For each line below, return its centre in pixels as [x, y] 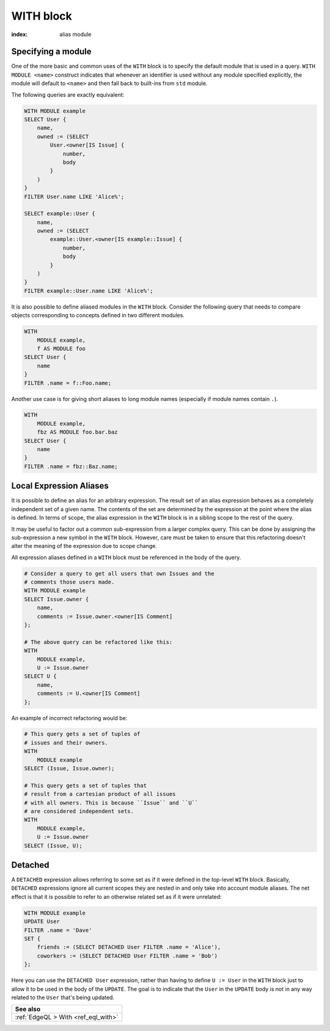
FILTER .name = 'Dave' [58, 930]
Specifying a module [51, 52]
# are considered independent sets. [79, 811]
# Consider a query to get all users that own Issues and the [119, 573]
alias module [75, 34]
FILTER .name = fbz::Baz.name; [71, 466]
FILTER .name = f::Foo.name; [68, 383]
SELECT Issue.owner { [57, 599]
